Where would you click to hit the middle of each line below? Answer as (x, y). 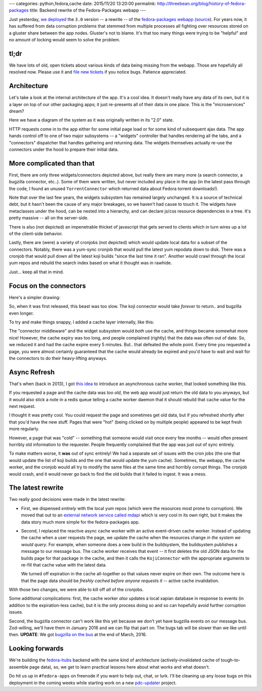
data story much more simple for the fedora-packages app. (81, 522)
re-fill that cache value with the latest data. (64, 565)
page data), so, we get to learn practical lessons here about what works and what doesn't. (120, 667)
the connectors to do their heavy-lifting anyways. (58, 358)
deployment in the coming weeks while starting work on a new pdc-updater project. (93, 683)
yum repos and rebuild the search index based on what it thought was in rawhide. (90, 263)
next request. (22, 406)
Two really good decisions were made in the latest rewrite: (67, 499)
